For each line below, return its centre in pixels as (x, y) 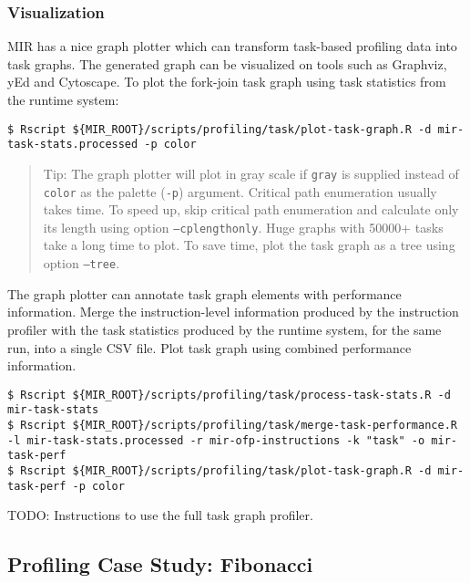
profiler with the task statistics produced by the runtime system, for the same (225, 329)
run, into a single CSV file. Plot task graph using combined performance (209, 347)
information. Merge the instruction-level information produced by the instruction (233, 312)
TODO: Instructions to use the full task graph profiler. (160, 515)
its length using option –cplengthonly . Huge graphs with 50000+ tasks (243, 227)
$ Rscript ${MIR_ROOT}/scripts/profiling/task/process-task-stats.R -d (229, 395)
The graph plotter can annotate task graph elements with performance (204, 293)
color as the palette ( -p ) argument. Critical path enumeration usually (240, 191)
